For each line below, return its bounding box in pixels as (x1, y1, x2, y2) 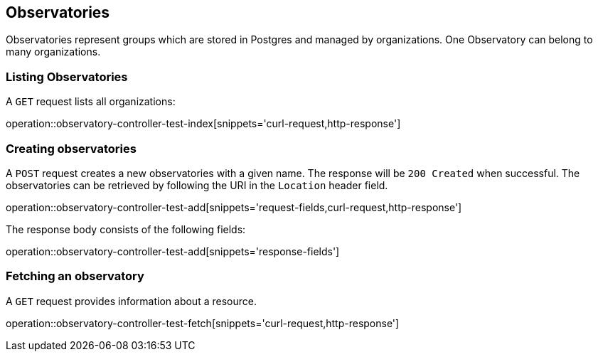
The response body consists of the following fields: (6, 223, 246, 235)
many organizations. (6, 46, 101, 58)
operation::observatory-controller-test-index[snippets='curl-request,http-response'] (6, 117, 401, 130)
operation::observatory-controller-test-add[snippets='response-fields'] (6, 245, 340, 257)
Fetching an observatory (6, 269, 144, 284)
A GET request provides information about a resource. (6, 294, 257, 307)
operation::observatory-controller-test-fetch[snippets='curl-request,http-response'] (6, 316, 400, 329)
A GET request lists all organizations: (6, 95, 176, 108)
